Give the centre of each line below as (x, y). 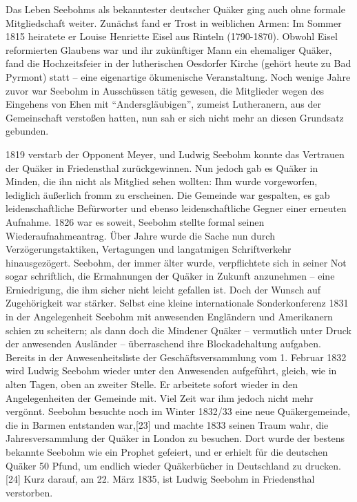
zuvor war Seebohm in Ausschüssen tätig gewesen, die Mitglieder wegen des (165, 90)
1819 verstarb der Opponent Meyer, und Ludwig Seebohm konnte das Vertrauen (175, 154)
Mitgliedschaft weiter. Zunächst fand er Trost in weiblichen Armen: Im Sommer (174, 22)
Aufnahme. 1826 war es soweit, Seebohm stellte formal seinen (135, 221)
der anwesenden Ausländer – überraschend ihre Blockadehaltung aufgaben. (163, 344)
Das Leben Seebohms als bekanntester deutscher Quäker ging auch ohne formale (175, 9)
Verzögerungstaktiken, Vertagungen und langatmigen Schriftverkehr (149, 249)
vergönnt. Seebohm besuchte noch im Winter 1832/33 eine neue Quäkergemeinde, (178, 411)
